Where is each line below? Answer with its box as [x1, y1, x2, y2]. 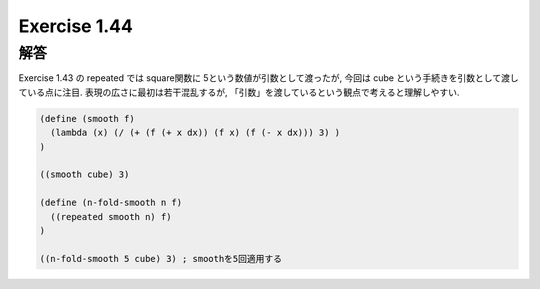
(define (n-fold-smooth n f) [39, 197, 183, 209]
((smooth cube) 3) [39, 169, 130, 180]
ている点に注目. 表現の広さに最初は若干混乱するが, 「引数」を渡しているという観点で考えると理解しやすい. [18, 86, 460, 98]
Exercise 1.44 [18, 15, 134, 37]
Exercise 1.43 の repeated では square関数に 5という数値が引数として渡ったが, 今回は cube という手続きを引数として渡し [18, 72, 519, 84]
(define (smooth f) [39, 113, 135, 124]
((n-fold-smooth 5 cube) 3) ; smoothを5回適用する [39, 253, 283, 264]
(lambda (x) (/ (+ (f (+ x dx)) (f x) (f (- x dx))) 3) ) [50, 127, 341, 139]
